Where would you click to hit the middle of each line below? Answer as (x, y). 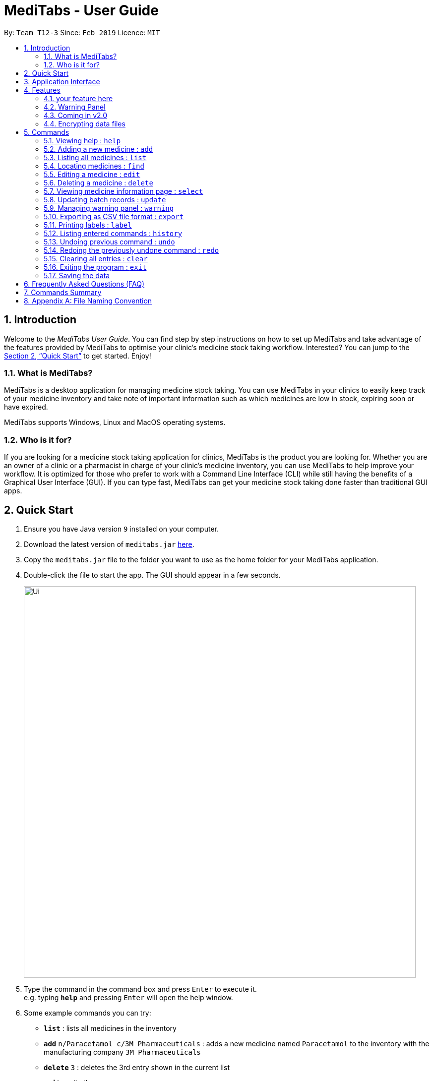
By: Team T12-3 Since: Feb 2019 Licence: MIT (82, 32)
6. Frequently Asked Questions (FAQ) (84, 284)
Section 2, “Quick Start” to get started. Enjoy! (78, 356)
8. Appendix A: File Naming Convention (88, 300)
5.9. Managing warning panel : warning (109, 208)
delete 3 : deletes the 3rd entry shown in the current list (137, 1067)
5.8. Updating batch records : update (105, 199)
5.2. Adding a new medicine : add (98, 149)
